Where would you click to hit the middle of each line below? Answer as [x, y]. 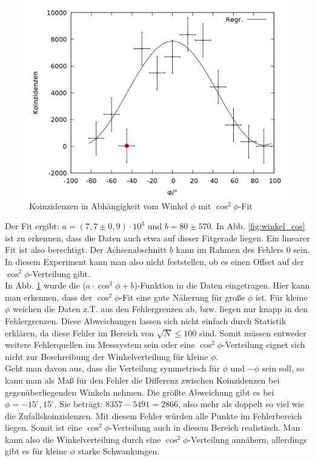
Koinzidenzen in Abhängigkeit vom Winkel [108, 205]
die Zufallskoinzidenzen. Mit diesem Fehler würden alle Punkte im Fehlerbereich [154, 415]
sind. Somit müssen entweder [253, 332]
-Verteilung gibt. [60, 273]
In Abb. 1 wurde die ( [45, 285]
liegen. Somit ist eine [44, 427]
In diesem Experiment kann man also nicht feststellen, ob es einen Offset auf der [154, 261]
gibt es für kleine [36, 451]
